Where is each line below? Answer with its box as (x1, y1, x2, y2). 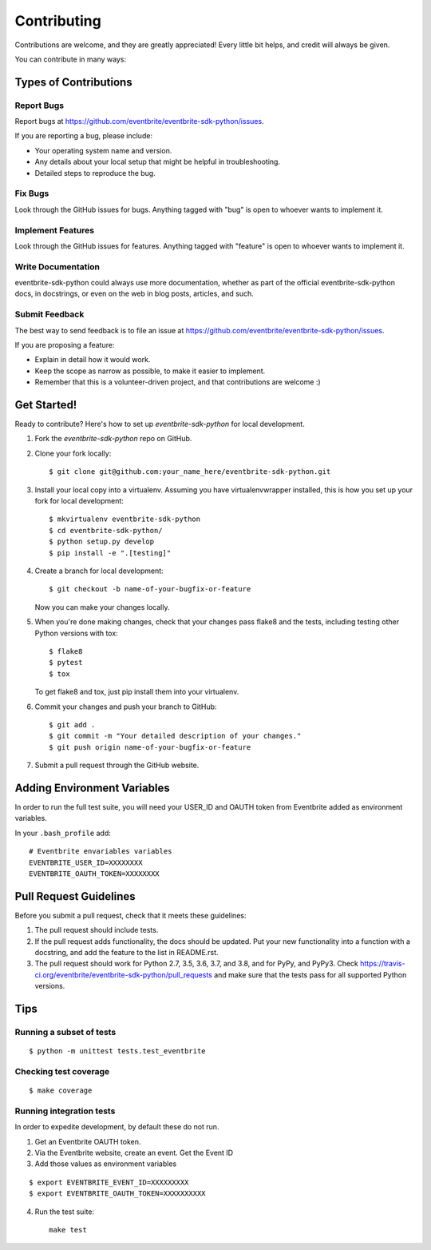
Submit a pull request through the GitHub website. (34, 760, 200, 770)
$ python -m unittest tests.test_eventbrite (29, 1047, 207, 1056)
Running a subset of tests (14, 1026, 117, 1037)
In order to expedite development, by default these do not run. (14, 1122, 219, 1132)
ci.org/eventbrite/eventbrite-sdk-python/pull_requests (34, 969, 213, 979)
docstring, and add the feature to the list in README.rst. (34, 948, 219, 957)
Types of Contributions (14, 75, 132, 89)
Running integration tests (14, 1105, 116, 1117)
